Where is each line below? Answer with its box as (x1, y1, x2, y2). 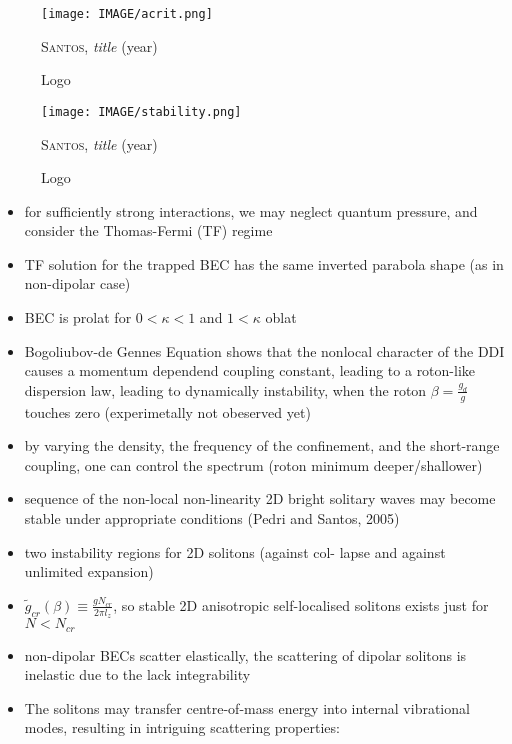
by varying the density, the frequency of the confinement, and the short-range (24, 435, 500, 456)
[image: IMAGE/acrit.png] (41, 7, 213, 21)
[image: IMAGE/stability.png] (41, 104, 242, 119)
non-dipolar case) (24, 273, 131, 294)
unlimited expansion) (24, 561, 154, 582)
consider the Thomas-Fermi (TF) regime (24, 220, 273, 241)
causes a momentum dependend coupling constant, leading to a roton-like (24, 360, 476, 381)
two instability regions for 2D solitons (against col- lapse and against (24, 541, 446, 562)
